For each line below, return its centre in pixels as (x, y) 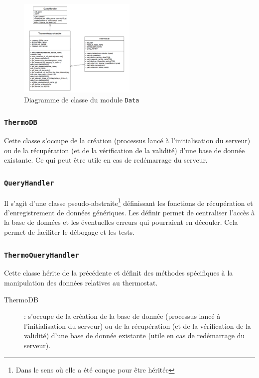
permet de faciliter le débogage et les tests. (69, 232)
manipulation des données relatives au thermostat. (81, 283)
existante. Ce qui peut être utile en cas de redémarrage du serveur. (106, 160)
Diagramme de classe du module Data (82, 99)
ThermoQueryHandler (42, 255)
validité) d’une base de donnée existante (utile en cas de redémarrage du (134, 335)
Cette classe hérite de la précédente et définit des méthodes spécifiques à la (119, 273)
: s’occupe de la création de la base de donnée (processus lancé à (122, 316)
